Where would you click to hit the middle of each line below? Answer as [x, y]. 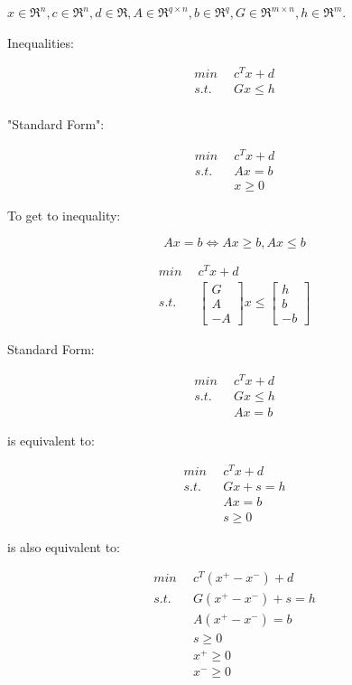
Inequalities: [41, 42]
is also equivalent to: [64, 546]
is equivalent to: [51, 440]
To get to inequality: [64, 216]
